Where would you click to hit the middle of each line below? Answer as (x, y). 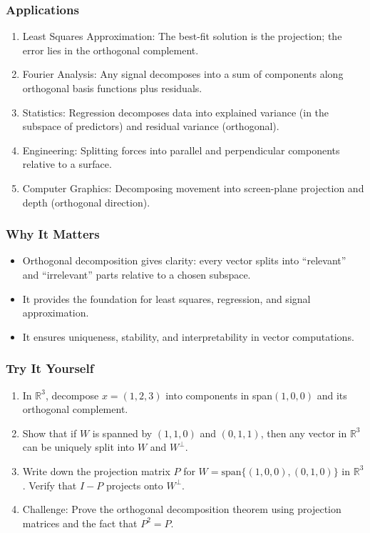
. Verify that (50, 485)
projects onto (134, 485)
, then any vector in (304, 433)
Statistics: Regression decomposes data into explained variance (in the (176, 112)
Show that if (50, 433)
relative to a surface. (67, 164)
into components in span (219, 395)
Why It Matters (53, 234)
